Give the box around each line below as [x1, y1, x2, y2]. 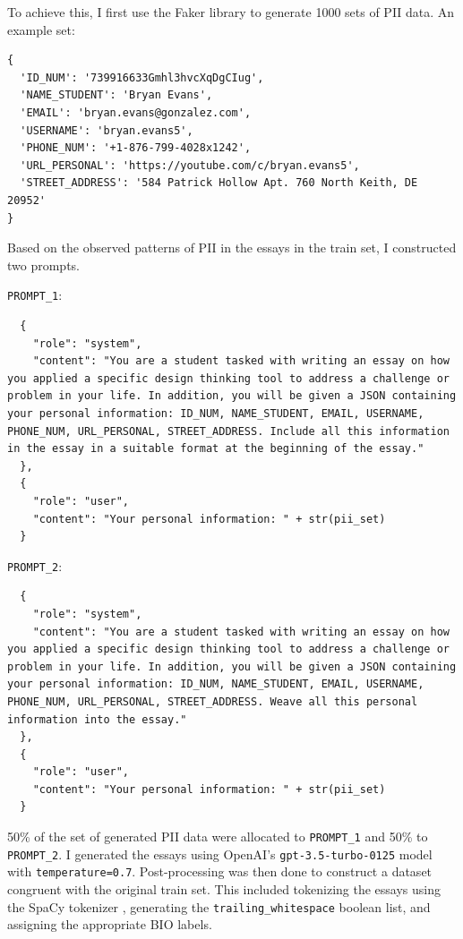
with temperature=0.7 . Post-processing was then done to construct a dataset [7, 862, 433, 881]
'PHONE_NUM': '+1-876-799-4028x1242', [20, 141, 252, 155]
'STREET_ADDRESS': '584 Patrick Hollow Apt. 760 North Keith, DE [20, 176, 418, 190]
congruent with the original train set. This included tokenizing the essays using [7, 880, 441, 899]
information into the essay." [7, 713, 187, 726]
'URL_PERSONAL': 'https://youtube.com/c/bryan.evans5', [20, 158, 360, 172]
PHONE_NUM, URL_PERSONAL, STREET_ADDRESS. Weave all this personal [7, 695, 418, 708]
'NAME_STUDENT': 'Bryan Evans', [20, 89, 213, 102]
